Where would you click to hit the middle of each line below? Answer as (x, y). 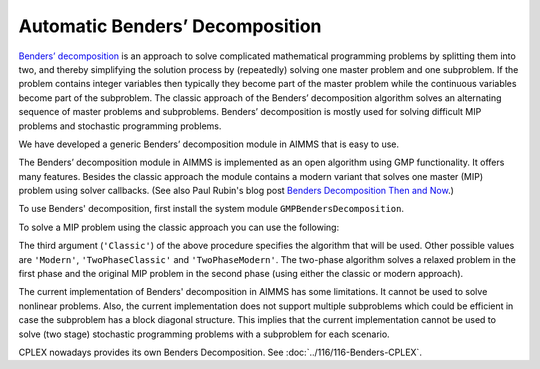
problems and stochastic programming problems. (120, 126)
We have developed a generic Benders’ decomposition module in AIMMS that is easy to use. (209, 144)
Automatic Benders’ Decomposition (170, 26)
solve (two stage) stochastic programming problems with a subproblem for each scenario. (204, 334)
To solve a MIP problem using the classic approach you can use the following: (179, 227)
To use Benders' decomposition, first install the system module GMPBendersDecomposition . (211, 209)
